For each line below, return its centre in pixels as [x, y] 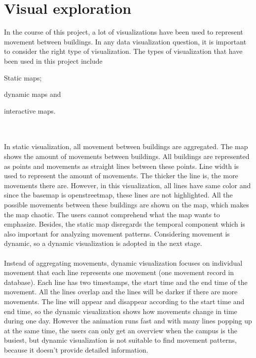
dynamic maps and [33, 94]
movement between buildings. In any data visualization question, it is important [125, 41]
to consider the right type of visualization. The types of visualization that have [123, 51]
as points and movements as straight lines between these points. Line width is [122, 166]
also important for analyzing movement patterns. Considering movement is [117, 233]
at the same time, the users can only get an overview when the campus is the [121, 330]
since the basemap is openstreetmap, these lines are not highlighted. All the [118, 195]
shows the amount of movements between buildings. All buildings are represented [127, 156]
